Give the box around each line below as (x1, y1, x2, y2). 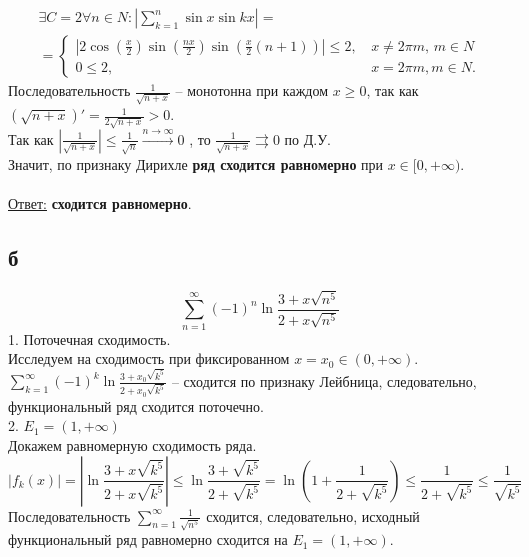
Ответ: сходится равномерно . (8, 193, 192, 214)
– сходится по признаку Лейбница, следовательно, (171, 370, 477, 391)
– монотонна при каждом (175, 80, 329, 101)
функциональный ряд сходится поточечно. (8, 395, 265, 416)
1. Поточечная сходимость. (8, 328, 171, 349)
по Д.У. (284, 128, 331, 149)
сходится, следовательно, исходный (206, 505, 420, 526)
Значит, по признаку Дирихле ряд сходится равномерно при (8, 153, 384, 174)
